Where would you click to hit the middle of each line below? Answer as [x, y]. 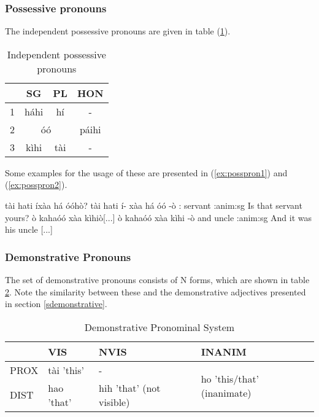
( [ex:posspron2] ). [36, 185]
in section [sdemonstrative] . [56, 304]
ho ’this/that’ [230, 379]
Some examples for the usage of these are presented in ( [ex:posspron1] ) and [146, 172]
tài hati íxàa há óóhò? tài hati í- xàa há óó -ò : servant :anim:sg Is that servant [154, 205]
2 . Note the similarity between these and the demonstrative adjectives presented [156, 291]
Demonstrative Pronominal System [159, 327]
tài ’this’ [66, 370]
